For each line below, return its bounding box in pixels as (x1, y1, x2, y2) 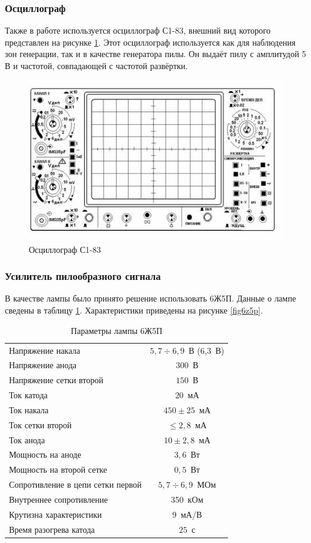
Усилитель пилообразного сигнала (5, 268, 161, 284)
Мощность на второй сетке (9, 463, 107, 476)
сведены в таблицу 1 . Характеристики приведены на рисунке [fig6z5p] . (5, 304, 263, 317)
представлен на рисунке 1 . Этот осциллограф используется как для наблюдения (5, 35, 296, 48)
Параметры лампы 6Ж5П (71, 324, 163, 336)
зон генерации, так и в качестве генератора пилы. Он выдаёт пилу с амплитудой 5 (5, 47, 306, 60)
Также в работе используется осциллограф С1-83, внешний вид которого (5, 24, 271, 37)
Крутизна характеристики (9, 508, 102, 520)
